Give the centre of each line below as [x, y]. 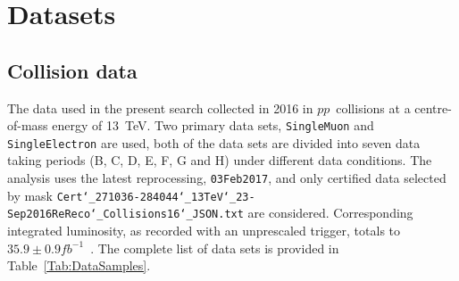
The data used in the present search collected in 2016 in [160, 107]
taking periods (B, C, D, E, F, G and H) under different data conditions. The [220, 160]
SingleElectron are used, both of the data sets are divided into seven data [214, 142]
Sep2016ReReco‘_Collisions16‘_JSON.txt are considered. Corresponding [210, 213]
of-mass [28, 125]
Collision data [72, 70]
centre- [433, 107]
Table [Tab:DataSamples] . [79, 265]
